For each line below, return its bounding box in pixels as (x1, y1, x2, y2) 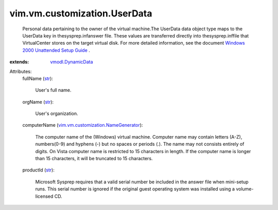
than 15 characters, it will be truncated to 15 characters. (35, 156, 153, 162)
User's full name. (35, 87, 72, 93)
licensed (35, 193, 54, 199)
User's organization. (35, 110, 78, 117)
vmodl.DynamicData (50, 59, 93, 65)
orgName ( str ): (22, 99, 54, 105)
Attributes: (9, 68, 32, 74)
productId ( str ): (22, 167, 55, 173)
